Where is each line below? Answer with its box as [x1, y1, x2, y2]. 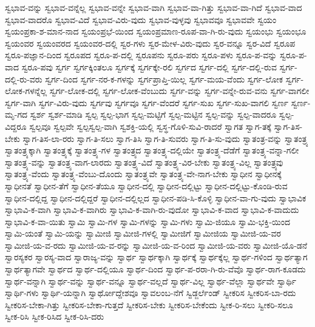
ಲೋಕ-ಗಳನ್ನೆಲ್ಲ [5, 84, 47, 97]
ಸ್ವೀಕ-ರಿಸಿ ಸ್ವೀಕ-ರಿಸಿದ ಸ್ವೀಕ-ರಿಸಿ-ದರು [5, 310, 104, 323]
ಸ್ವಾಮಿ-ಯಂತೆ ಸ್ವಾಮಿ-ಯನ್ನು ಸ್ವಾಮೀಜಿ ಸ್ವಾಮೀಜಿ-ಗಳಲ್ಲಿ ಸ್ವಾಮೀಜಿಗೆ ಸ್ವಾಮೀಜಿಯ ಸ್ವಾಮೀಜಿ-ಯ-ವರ [5, 227, 281, 240]
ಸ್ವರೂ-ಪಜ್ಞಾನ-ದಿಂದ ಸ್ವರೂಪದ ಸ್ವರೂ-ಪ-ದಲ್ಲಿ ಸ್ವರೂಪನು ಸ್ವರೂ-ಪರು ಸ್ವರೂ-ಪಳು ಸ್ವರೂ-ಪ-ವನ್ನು [5, 49, 277, 61]
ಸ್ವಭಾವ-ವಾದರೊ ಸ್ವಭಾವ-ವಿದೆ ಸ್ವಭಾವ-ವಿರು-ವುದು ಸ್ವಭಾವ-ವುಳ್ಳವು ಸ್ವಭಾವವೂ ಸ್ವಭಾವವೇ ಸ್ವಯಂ [5, 13, 277, 25]
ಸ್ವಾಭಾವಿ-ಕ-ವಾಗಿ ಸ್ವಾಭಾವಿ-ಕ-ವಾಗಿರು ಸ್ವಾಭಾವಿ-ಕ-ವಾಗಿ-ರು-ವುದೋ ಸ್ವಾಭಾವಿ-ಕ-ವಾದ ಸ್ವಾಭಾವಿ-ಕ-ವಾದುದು [5, 203, 299, 216]
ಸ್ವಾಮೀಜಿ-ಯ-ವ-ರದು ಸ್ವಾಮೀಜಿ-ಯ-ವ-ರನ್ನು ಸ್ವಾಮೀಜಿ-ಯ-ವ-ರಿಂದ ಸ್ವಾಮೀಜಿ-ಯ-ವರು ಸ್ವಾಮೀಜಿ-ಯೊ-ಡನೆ [5, 238, 308, 251]
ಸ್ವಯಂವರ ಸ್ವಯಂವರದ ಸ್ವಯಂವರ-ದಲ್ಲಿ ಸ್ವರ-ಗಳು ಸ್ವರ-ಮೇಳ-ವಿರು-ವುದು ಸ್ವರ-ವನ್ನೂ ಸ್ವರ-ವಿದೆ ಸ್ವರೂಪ [5, 36, 296, 49]
